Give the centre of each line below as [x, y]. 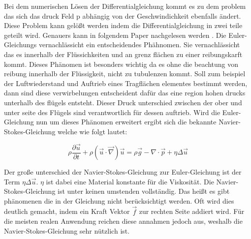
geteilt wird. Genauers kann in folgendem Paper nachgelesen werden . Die [115, 35]
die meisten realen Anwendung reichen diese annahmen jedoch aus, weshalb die [123, 221]
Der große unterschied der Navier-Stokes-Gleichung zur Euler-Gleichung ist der [123, 172]
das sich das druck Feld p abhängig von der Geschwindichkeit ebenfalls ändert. [123, 15]
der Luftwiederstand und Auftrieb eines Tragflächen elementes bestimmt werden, [126, 83]
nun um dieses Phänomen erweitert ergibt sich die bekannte [126, 122]
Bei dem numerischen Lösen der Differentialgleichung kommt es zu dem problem [125, 6]
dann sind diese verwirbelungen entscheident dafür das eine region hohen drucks [125, 93]
